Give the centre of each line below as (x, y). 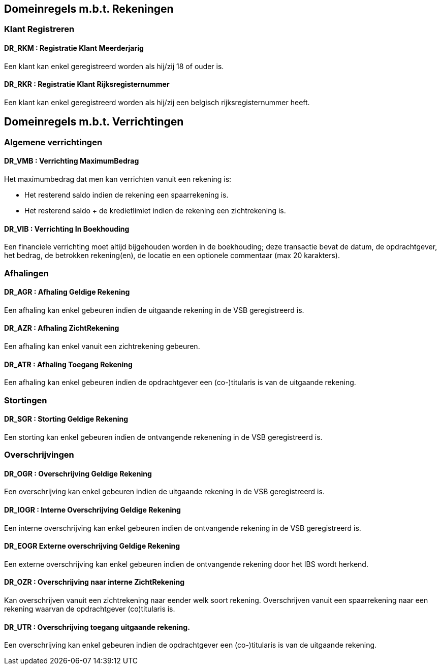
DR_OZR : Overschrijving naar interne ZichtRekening (94, 582)
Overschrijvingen (39, 455)
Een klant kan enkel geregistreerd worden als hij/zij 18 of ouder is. (114, 66)
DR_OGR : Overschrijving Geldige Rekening (78, 473)
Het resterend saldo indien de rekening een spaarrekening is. (127, 195)
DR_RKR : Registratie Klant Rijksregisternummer (87, 84)
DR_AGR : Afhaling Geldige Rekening (67, 292)
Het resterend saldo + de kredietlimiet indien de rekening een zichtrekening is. (155, 210)
